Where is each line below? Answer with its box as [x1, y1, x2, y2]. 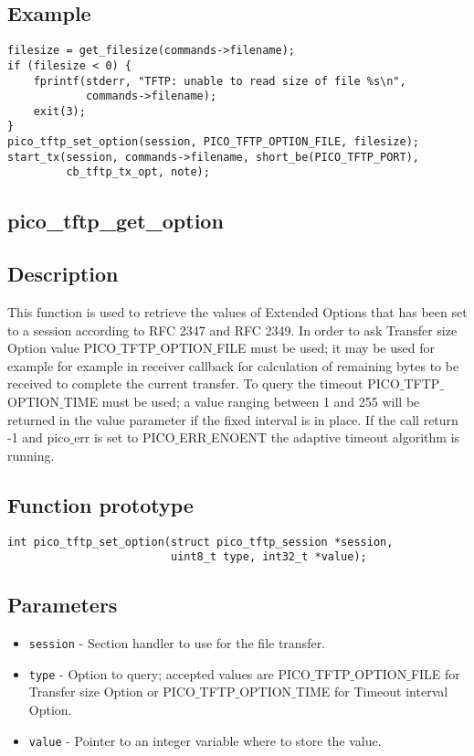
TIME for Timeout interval [295, 682, 448, 701]
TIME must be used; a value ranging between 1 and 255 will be [63, 392, 420, 411]
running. [7, 445, 55, 464]
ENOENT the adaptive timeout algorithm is [211, 428, 460, 447]
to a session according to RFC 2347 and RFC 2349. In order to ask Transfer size [7, 320, 458, 339]
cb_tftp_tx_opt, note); [66, 165, 210, 179]
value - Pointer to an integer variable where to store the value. [28, 730, 382, 750]
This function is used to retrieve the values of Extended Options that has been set [7, 303, 468, 322]
